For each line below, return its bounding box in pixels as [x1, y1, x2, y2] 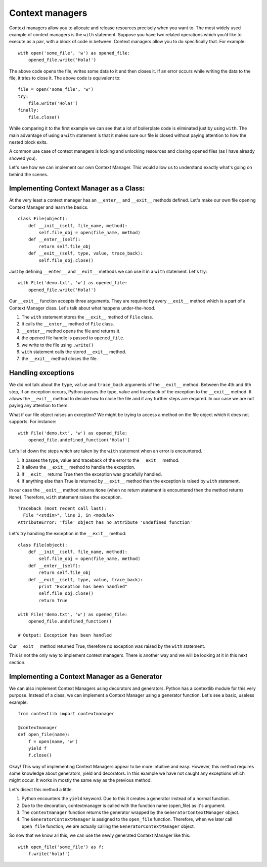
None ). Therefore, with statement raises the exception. [9, 494, 122, 500]
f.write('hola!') [28, 851, 70, 857]
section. [9, 659, 26, 665]
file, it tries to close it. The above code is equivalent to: [9, 75, 121, 81]
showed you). [9, 155, 37, 161]
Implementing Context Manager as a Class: [9, 184, 145, 193]
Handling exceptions [9, 369, 74, 377]
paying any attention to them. [9, 402, 69, 409]
